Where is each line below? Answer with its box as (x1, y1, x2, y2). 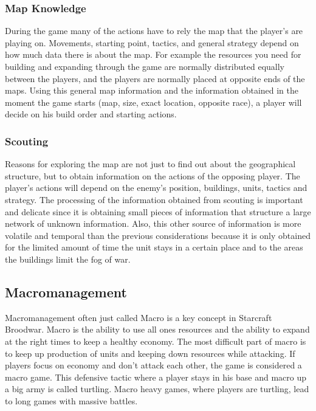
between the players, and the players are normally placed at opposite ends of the (5, 72, 305, 85)
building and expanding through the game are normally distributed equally (5, 60, 284, 72)
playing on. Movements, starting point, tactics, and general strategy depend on (5, 36, 299, 49)
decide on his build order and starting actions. (5, 108, 177, 120)
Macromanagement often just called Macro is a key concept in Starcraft (5, 311, 272, 323)
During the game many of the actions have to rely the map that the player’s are (5, 24, 303, 37)
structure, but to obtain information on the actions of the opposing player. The (5, 169, 300, 182)
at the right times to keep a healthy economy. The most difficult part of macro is (5, 334, 306, 347)
